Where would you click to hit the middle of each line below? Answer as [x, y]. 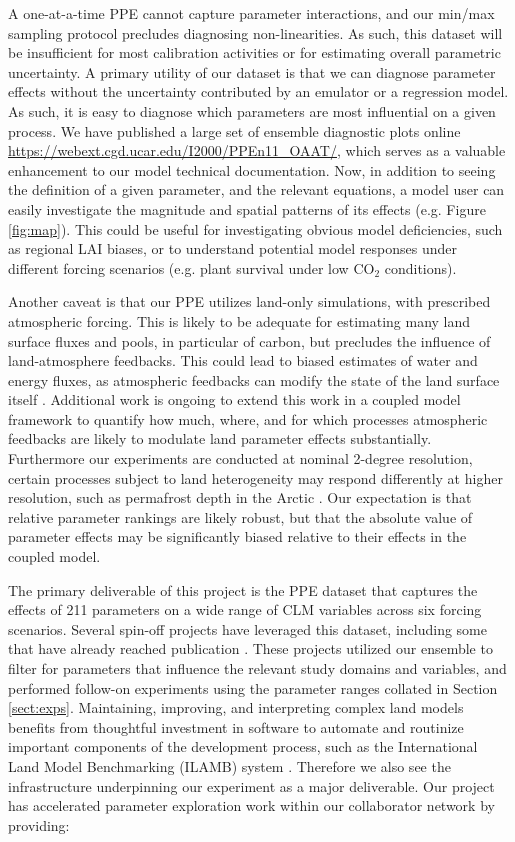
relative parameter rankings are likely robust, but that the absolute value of [240, 516]
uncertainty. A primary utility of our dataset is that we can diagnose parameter [252, 71]
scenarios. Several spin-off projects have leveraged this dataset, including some [247, 628]
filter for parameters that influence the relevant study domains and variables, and [257, 668]
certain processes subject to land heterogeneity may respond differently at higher [255, 477]
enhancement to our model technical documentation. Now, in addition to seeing [252, 169]
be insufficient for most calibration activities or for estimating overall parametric [254, 52]
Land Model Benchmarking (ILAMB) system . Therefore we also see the [229, 765]
